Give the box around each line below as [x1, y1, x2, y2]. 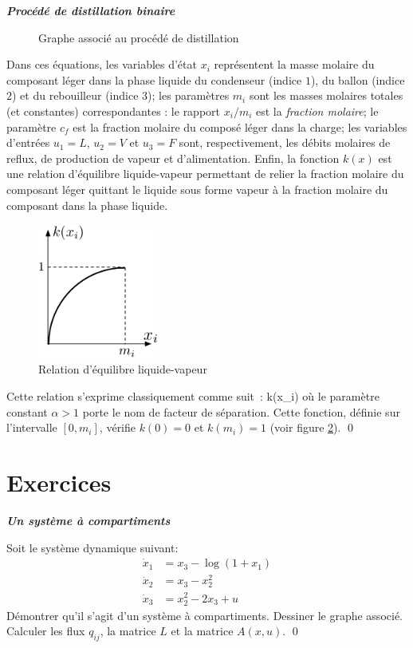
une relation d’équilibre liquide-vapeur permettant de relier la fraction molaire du [6, 165, 404, 182]
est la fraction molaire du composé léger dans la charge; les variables [73, 118, 407, 135]
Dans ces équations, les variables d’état [6, 56, 197, 73]
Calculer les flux [6, 622, 85, 639]
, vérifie [99, 419, 136, 436]
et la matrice [171, 622, 234, 639]
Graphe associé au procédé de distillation [38, 29, 239, 45]
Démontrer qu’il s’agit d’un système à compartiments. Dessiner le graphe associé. [6, 607, 403, 623]
